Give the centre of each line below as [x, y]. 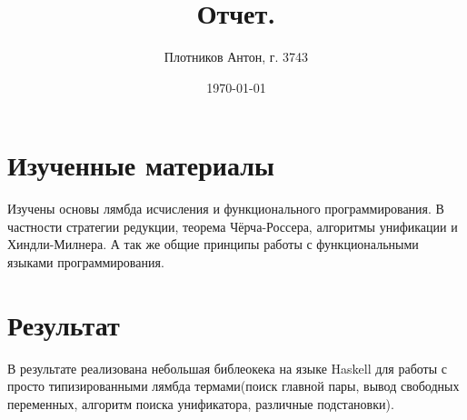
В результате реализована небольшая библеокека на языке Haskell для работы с [227, 368]
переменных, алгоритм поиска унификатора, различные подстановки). [201, 403]
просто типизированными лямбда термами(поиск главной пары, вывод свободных [233, 386]
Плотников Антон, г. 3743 [236, 57]
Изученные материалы [141, 165]
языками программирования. [86, 262]
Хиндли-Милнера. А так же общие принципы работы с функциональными [213, 244]
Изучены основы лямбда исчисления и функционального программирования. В [226, 209]
